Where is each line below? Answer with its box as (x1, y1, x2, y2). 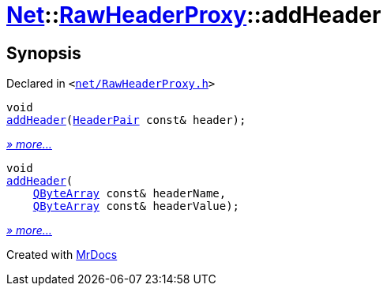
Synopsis (6, 43, 81, 63)
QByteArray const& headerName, (32, 187, 227, 200)
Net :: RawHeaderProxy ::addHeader (6, 2, 381, 28)
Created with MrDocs (6, 248, 118, 262)
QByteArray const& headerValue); (32, 200, 240, 213)
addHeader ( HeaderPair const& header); (6, 114, 246, 127)
